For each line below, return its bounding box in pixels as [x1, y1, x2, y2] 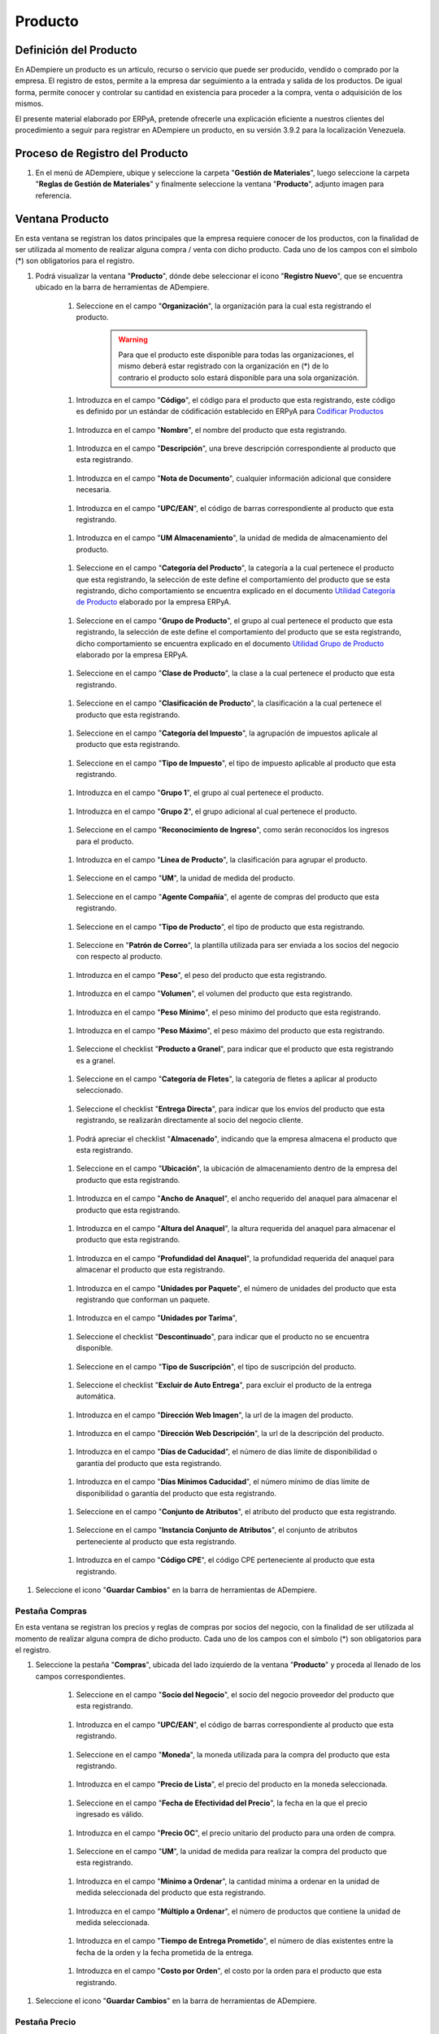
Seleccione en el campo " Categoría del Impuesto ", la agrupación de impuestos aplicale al [76, 728, 378, 738]
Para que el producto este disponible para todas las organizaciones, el [118, 350, 354, 360]
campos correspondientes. [35, 1671, 126, 1681]
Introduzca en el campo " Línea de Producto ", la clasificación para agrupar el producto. [76, 855, 367, 865]
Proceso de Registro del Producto [15, 146, 189, 160]
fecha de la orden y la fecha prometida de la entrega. [76, 1947, 254, 1957]
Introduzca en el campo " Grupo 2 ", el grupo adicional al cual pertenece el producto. [76, 806, 358, 816]
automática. [76, 1391, 116, 1401]
